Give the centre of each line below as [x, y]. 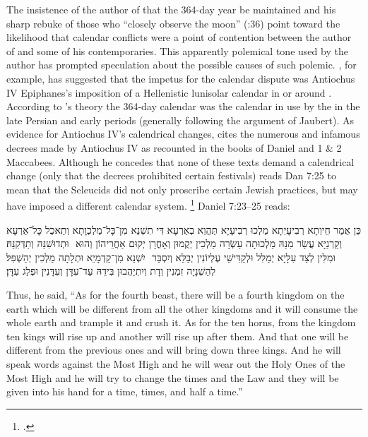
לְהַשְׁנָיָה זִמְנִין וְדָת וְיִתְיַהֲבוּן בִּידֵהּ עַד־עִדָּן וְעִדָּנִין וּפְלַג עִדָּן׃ [111, 271]
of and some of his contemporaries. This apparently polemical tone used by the [177, 50]
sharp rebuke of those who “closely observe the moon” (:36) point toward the [173, 23]
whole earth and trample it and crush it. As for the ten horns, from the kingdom [181, 322]
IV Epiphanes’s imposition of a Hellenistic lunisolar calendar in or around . [169, 92]
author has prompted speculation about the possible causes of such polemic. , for [182, 65]
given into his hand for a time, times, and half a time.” [125, 391]
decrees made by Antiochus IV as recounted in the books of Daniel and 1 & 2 [174, 147]
